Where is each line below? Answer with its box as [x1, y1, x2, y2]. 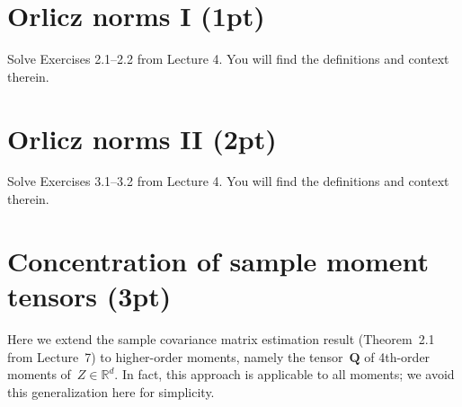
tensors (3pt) [7, 278, 172, 314]
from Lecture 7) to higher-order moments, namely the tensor [7, 347, 343, 366]
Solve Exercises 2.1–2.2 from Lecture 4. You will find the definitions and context [7, 49, 449, 68]
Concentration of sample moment [7, 242, 430, 279]
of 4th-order [364, 347, 431, 366]
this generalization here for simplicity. [7, 382, 215, 401]
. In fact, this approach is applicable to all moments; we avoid [114, 365, 455, 384]
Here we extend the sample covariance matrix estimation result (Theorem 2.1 [7, 329, 435, 348]
